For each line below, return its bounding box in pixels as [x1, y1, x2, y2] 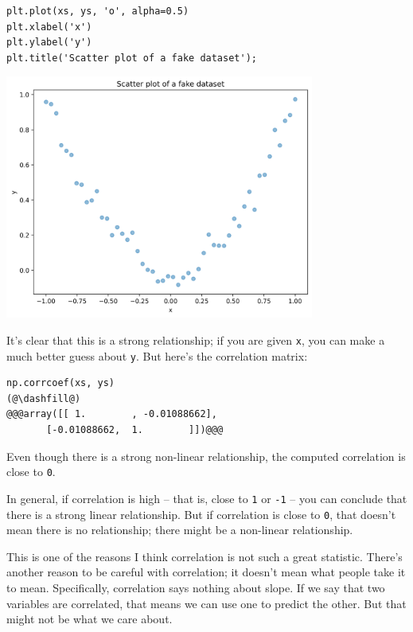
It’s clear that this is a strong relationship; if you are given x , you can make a [6, 331, 385, 348]
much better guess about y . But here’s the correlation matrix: [6, 347, 308, 364]
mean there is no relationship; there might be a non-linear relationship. [6, 521, 353, 538]
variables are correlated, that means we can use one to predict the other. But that [6, 595, 407, 611]
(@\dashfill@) [6, 392, 81, 404]
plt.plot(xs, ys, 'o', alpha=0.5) [6, 6, 189, 17]
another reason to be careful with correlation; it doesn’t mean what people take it [6, 564, 406, 580]
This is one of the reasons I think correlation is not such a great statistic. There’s [6, 548, 403, 564]
